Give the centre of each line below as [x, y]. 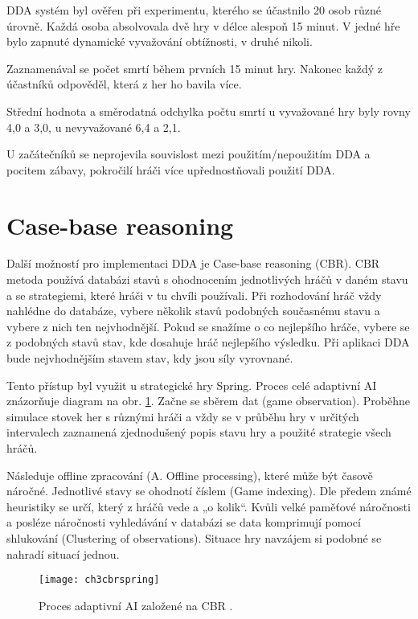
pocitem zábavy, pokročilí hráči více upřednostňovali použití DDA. [171, 169]
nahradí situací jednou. [63, 553]
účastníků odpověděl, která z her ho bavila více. [124, 84]
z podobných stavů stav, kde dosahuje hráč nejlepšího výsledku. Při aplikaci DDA [208, 342]
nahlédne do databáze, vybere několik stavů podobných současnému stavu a [193, 311]
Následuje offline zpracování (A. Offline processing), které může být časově [190, 475]
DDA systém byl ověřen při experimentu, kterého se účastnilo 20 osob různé [194, 10]
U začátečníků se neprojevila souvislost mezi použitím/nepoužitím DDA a [189, 154]
